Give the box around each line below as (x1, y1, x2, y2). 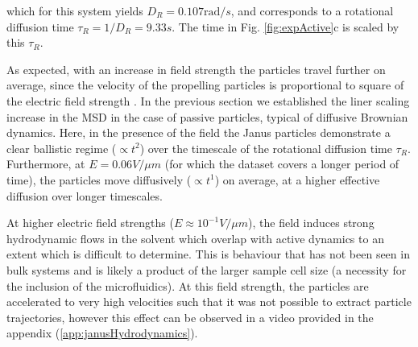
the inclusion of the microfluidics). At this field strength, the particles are (6, 277, 369, 294)
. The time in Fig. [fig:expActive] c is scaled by (172, 18, 399, 35)
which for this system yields (6, 2, 143, 19)
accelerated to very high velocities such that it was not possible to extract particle (6, 293, 412, 310)
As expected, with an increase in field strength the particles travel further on (6, 60, 386, 77)
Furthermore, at (6, 155, 85, 172)
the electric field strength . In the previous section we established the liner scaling (6, 92, 410, 109)
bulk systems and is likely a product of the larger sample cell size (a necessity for (6, 261, 407, 278)
